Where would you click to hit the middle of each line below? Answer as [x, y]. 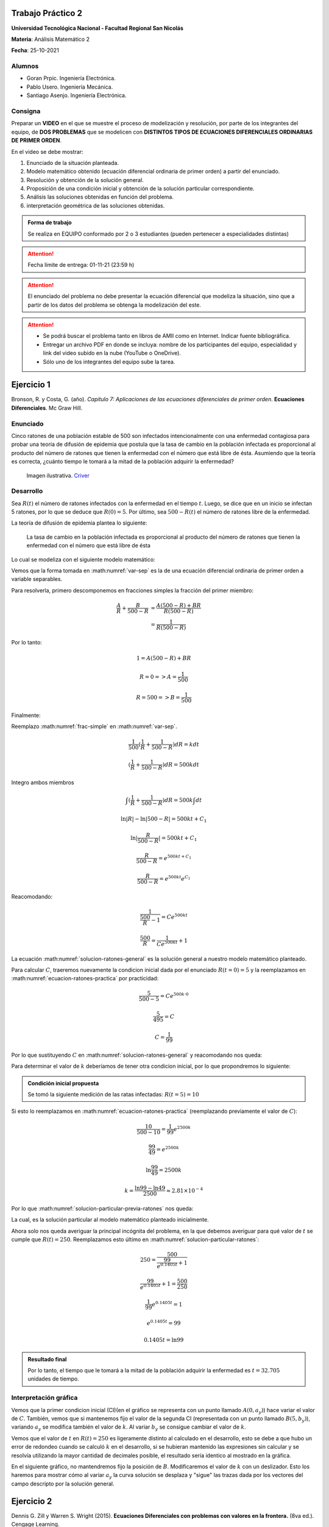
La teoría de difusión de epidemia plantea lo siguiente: [79, 523]
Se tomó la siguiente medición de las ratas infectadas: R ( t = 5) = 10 [113, 1095]
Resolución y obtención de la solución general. [85, 180]
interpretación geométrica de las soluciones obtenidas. [96, 205]
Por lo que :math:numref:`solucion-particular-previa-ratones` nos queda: [102, 1208]
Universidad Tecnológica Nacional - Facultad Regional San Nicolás [97, 28]
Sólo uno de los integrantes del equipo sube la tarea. [109, 362]
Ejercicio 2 [32, 1501]
